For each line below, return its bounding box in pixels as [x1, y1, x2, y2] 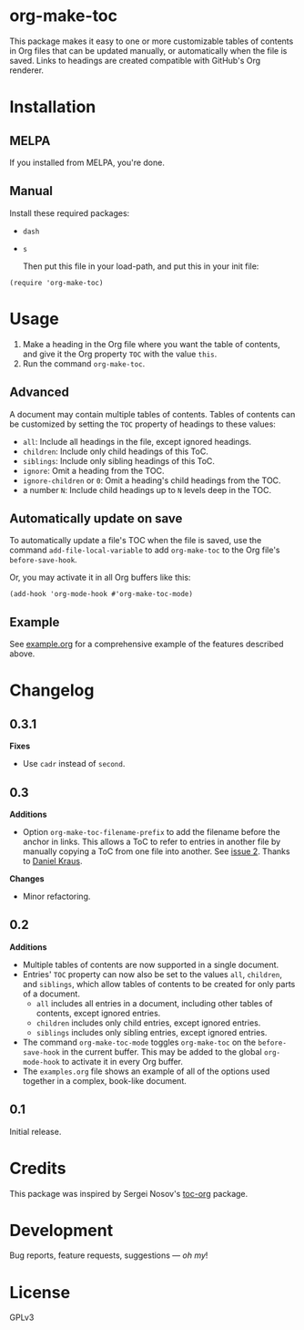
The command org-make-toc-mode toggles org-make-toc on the [22, 1036, 257, 1047]
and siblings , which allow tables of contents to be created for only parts [22, 978, 296, 989]
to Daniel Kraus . [22, 855, 83, 866]
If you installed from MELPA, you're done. [9, 157, 166, 168]
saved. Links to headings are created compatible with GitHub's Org [9, 55, 261, 66]
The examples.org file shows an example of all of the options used [22, 1066, 270, 1077]
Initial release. [9, 1126, 62, 1137]
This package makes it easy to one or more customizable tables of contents [9, 36, 294, 46]
